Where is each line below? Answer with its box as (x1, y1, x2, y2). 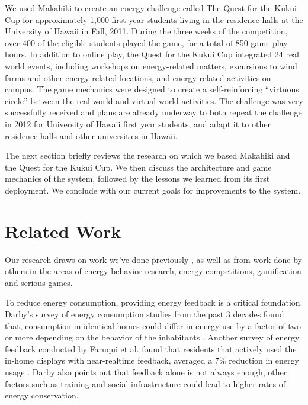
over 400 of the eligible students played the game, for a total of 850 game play (5, 36, 288, 49)
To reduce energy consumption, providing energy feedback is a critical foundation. (5, 296, 303, 308)
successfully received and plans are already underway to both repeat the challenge (5, 106, 302, 118)
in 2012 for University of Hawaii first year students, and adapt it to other (5, 117, 271, 130)
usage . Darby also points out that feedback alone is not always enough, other (5, 365, 287, 378)
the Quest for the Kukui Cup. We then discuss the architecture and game (5, 160, 272, 173)
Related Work (5, 218, 121, 243)
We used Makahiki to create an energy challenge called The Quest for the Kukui (5, 2, 297, 14)
